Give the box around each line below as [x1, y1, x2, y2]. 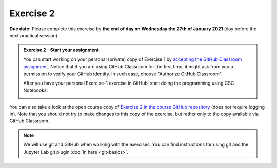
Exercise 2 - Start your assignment [23, 47, 100, 53]
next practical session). [9, 32, 59, 38]
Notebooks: [23, 87, 48, 93]
